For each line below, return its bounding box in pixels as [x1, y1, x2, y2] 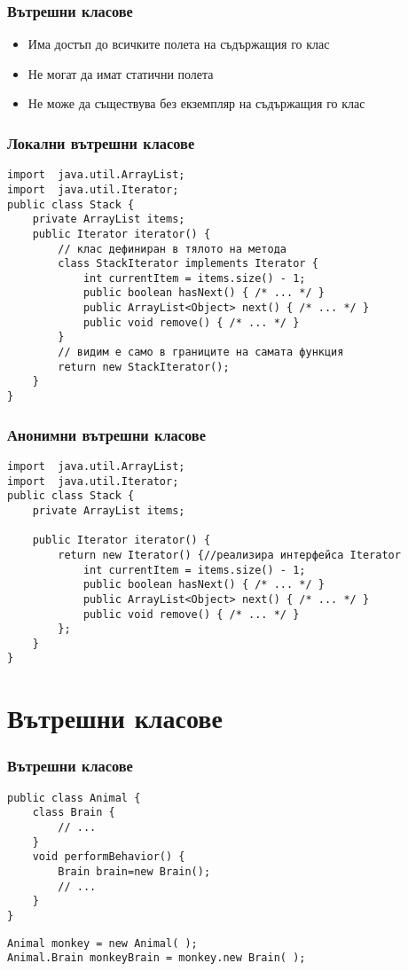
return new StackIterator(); [58, 360, 230, 373]
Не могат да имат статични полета [27, 64, 214, 82]
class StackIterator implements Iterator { [58, 257, 318, 270]
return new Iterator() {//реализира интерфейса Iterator [58, 548, 401, 561]
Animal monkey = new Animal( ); [7, 936, 198, 950]
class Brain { [32, 806, 115, 819]
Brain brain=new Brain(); [58, 865, 211, 878]
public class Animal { [7, 791, 141, 804]
